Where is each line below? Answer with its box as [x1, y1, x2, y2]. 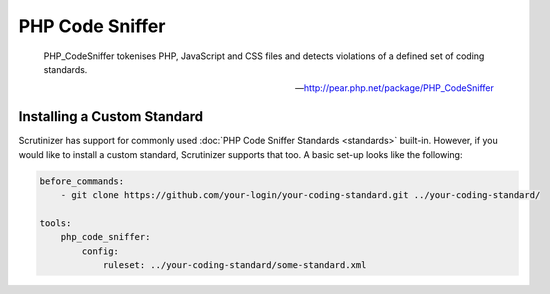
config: [81, 245, 120, 257]
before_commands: [39, 175, 125, 187]
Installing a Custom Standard [18, 108, 204, 125]
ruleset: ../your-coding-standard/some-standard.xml [102, 259, 367, 270]
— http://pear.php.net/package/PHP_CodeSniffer [295, 82, 494, 94]
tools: [39, 217, 72, 229]
